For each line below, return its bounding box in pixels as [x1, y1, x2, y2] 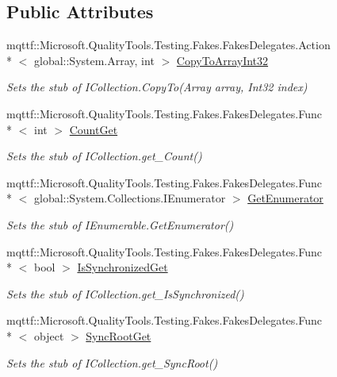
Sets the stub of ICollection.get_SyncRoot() [6, 354, 218, 371]
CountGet [69, 121, 118, 137]
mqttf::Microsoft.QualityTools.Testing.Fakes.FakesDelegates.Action [6, 37, 331, 53]
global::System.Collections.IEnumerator [33, 190, 226, 206]
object [33, 327, 64, 344]
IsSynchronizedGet [77, 259, 168, 275]
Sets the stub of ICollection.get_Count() [6, 148, 202, 164]
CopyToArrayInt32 [176, 52, 269, 68]
